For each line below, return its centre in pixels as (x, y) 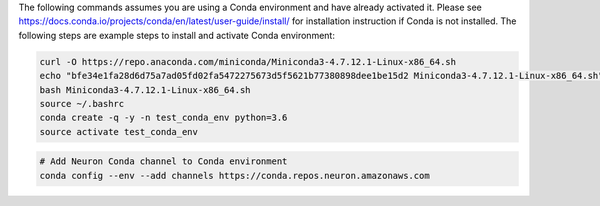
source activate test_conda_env (119, 131)
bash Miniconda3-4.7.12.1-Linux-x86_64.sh (145, 89)
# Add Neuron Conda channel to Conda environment (163, 161)
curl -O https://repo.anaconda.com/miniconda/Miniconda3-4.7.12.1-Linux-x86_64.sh (248, 61)
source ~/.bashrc (82, 103)
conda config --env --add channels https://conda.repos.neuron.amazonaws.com (234, 175)
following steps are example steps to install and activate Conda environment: (176, 35)
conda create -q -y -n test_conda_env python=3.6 (163, 118)
